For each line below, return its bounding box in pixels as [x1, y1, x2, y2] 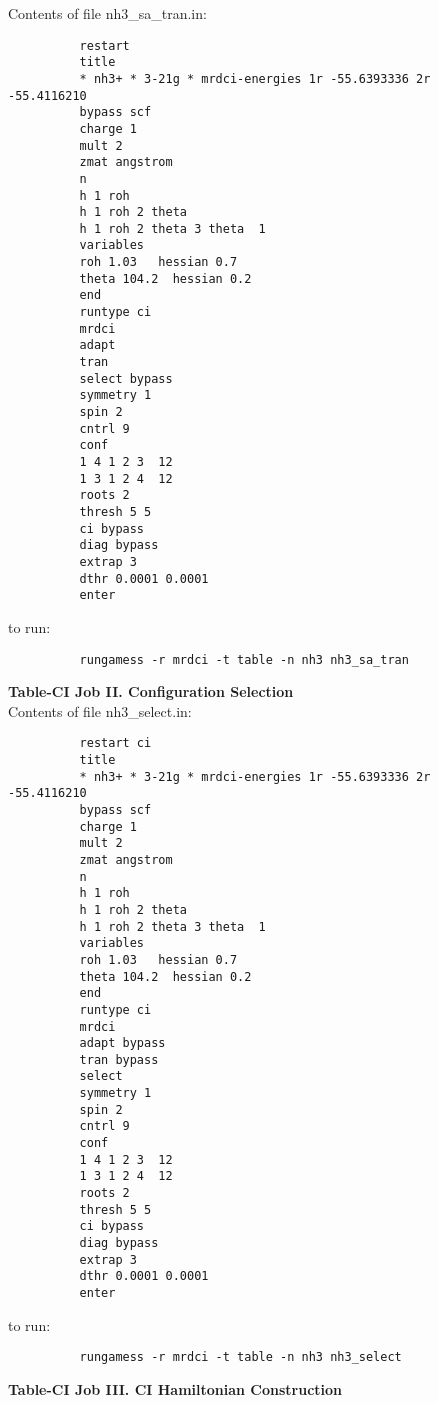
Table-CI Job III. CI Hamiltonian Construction [8, 1378, 343, 1399]
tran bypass [79, 1052, 159, 1067]
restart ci [79, 736, 152, 751]
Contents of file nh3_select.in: [8, 700, 192, 721]
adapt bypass [79, 1036, 166, 1051]
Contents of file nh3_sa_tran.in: [8, 3, 207, 23]
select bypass [79, 371, 173, 386]
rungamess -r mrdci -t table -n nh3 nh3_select [79, 1350, 402, 1365]
